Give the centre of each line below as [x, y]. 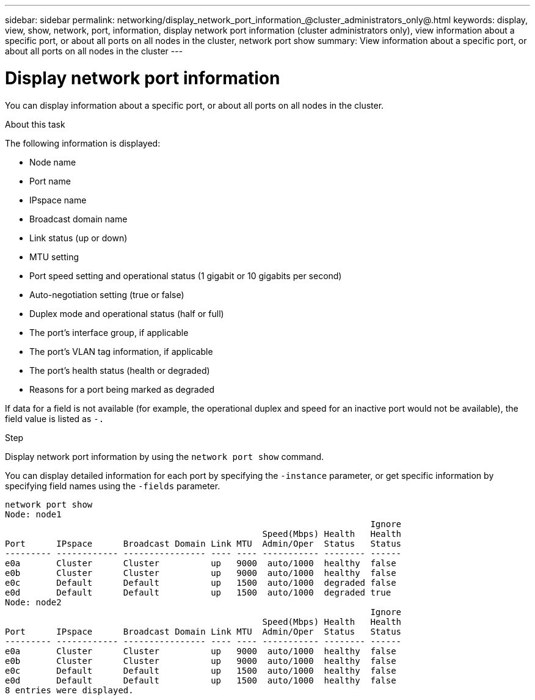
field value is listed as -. [55, 418]
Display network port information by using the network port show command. [165, 456]
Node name [53, 162]
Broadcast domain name [78, 219]
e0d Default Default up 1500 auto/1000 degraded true [198, 592]
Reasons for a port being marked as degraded [122, 389]
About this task [35, 124]
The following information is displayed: [83, 143]
